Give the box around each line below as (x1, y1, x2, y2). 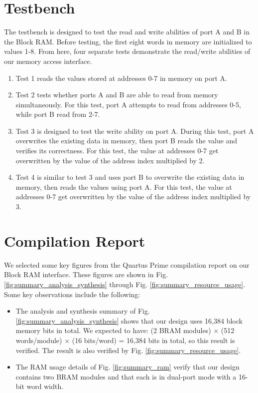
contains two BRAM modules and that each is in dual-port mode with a (15, 371, 237, 382)
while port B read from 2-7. (15, 109, 100, 119)
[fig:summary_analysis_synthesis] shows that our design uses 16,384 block (15, 315, 243, 326)
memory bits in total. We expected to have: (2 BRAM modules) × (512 (15, 325, 235, 336)
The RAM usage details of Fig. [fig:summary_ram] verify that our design (15, 362, 240, 372)
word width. (26, 381, 64, 392)
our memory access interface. (4, 55, 92, 66)
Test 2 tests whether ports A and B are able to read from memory (15, 89, 218, 100)
